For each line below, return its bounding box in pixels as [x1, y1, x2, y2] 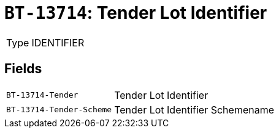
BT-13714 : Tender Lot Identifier [4, 2, 267, 23]
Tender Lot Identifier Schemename [114, 103, 275, 116]
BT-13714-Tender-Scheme [6, 105, 112, 115]
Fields [4, 61, 42, 77]
